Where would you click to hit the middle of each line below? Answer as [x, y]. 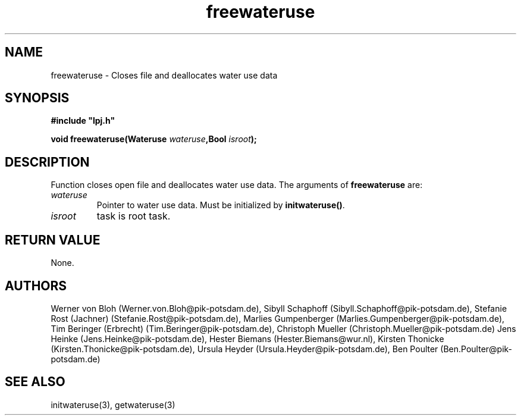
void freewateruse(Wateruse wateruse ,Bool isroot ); [154, 139]
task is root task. [134, 216]
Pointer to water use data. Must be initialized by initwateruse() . [221, 205]
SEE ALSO [35, 382]
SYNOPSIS [37, 98]
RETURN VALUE [53, 240]
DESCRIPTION [47, 162]
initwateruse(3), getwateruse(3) [113, 405]
